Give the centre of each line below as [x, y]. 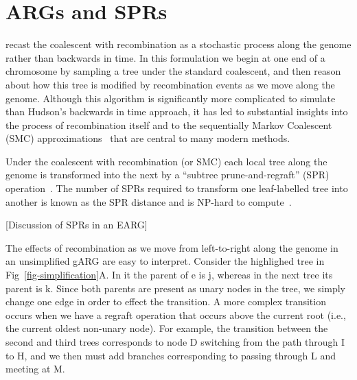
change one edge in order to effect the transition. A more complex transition [166, 301]
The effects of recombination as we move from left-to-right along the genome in [172, 247]
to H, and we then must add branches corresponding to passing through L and [171, 355]
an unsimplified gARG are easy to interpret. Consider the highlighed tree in [165, 261]
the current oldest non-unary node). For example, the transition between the [167, 328]
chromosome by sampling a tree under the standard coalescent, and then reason [173, 71]
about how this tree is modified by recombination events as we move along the [170, 84]
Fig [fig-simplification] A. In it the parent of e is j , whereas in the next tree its [169, 275]
